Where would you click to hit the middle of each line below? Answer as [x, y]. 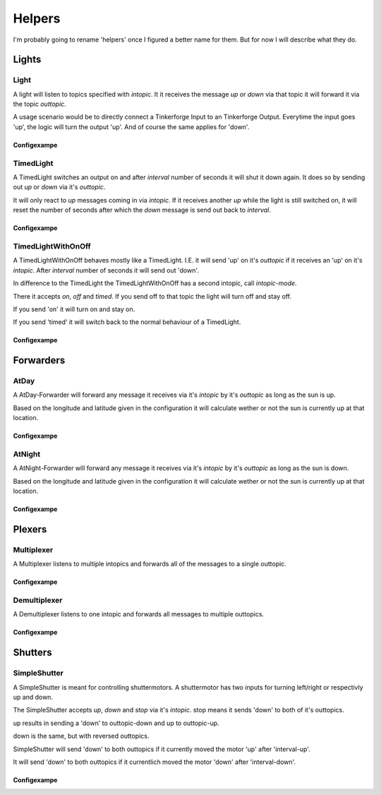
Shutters [32, 653]
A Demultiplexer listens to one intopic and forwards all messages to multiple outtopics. [139, 614]
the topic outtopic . [40, 104]
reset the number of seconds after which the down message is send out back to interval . [142, 210]
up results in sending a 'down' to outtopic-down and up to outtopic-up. [116, 723]
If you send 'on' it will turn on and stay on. [74, 309]
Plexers [30, 529]
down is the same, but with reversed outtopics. [81, 736]
